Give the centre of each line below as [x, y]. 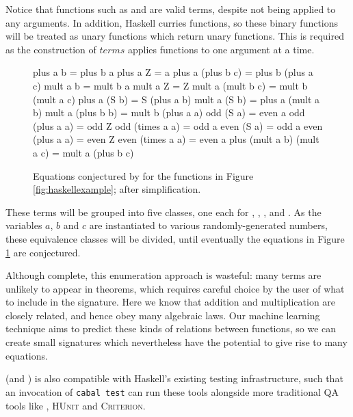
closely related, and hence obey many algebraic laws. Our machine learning [163, 315]
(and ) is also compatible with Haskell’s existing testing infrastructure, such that [174, 378]
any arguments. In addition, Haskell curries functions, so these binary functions [172, 22]
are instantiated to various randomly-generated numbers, [208, 225]
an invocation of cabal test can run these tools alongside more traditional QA [172, 391]
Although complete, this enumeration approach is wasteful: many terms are [164, 275]
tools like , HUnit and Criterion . [76, 405]
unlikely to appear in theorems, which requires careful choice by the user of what [175, 288]
